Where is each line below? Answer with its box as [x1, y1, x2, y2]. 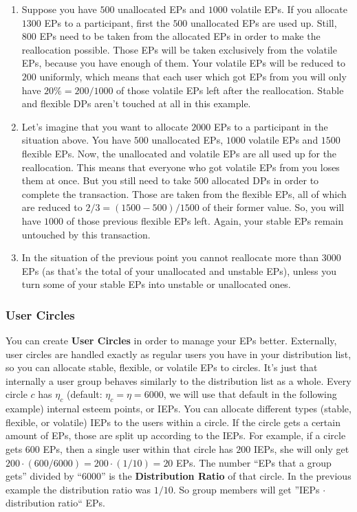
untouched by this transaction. [21, 227, 151, 241]
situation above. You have [21, 133, 131, 147]
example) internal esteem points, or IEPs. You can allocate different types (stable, [6, 401, 351, 416]
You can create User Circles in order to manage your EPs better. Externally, [6, 333, 337, 348]
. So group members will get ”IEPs [173, 482, 320, 496]
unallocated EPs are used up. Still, [191, 15, 337, 30]
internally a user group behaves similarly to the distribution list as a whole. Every [6, 373, 351, 388]
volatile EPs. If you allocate [230, 2, 347, 16]
